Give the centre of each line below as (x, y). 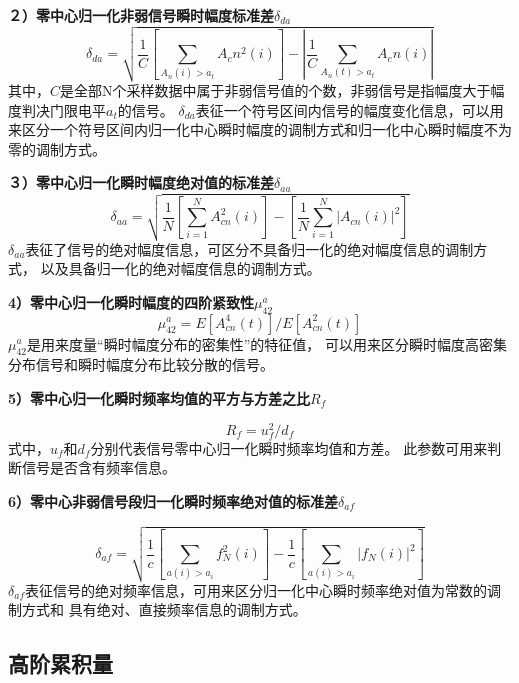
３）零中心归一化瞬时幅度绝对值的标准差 (141, 182)
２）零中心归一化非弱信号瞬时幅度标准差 (141, 15)
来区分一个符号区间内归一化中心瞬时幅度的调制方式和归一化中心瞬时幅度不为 (260, 129)
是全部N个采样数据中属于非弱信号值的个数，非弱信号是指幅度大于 (275, 89)
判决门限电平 (63, 109)
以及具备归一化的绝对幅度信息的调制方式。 (180, 268)
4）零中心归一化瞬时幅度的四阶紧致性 (131, 301)
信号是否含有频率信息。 (98, 467)
